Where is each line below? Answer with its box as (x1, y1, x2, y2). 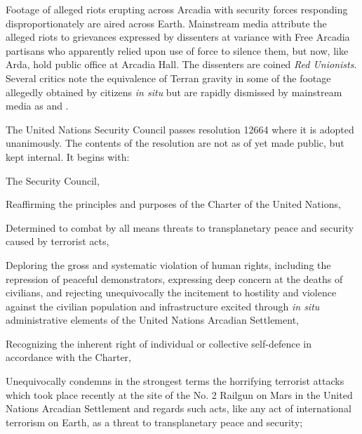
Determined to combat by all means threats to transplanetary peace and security (6, 220, 354, 235)
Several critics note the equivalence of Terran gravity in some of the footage (6, 70, 331, 85)
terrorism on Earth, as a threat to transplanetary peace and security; (6, 414, 303, 429)
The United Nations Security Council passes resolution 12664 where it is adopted (6, 121, 354, 136)
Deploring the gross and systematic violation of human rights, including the (6, 257, 331, 272)
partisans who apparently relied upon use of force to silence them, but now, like (6, 43, 349, 58)
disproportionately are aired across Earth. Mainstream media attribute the (6, 15, 327, 30)
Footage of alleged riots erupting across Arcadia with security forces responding (6, 2, 348, 16)
